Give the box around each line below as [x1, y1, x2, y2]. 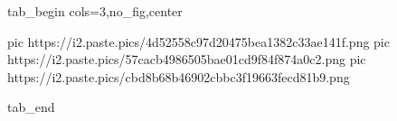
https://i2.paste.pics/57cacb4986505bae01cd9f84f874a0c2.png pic [7, 50, 366, 69]
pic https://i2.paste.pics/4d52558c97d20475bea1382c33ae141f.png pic [7, 32, 390, 51]
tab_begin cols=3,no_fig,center [7, 2, 183, 20]
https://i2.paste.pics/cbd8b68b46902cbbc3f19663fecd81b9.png [7, 67, 350, 86]
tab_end [7, 98, 55, 116]
